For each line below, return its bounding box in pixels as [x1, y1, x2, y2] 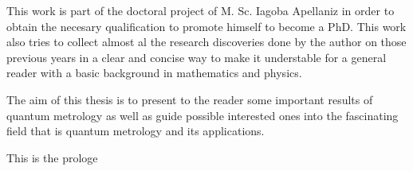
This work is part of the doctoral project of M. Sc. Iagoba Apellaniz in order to [6, 2, 395, 18]
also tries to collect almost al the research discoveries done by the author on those [6, 33, 407, 50]
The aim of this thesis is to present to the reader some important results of [6, 91, 373, 107]
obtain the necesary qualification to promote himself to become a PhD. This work [6, 17, 407, 34]
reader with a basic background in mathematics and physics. [6, 64, 302, 81]
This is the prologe [6, 149, 98, 165]
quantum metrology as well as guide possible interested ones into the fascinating [6, 107, 399, 123]
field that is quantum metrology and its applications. [6, 122, 265, 139]
